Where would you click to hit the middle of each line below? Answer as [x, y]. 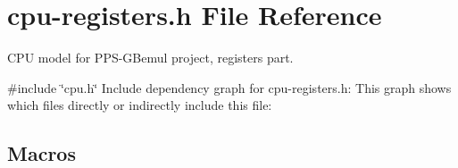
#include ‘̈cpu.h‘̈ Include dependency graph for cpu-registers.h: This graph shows [229, 87]
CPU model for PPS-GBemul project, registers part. [150, 58]
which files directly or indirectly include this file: [140, 105]
